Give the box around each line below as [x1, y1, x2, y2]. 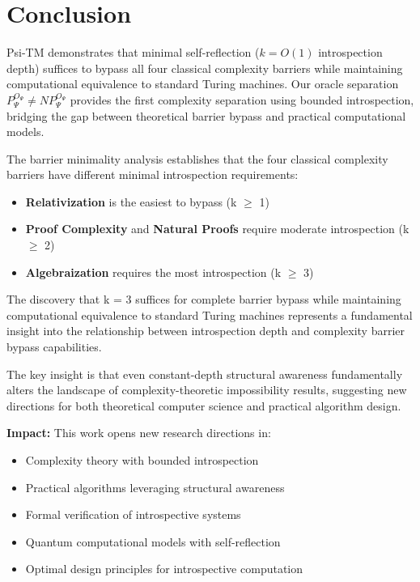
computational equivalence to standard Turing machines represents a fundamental [6, 306, 413, 323]
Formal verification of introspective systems [25, 506, 241, 523]
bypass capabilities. [6, 338, 102, 355]
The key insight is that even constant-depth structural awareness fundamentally [6, 365, 403, 382]
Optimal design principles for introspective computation [25, 560, 303, 577]
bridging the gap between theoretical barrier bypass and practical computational [6, 107, 406, 124]
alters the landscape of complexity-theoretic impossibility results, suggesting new [6, 381, 407, 398]
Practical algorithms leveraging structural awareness [25, 478, 285, 495]
